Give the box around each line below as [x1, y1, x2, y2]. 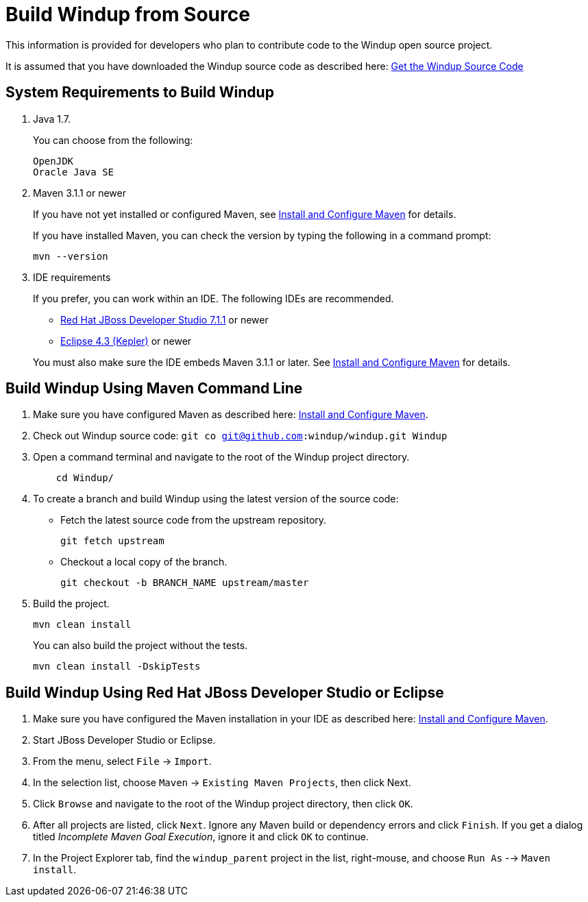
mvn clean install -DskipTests [33, 661, 201, 672]
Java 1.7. [33, 112, 71, 125]
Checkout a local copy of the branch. [60, 556, 228, 568]
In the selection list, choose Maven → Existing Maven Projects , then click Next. [33, 777, 411, 789]
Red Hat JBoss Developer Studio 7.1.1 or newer [60, 313, 269, 326]
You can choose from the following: [33, 134, 193, 146]
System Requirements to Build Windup [5, 84, 274, 101]
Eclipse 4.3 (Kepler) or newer [60, 334, 192, 347]
